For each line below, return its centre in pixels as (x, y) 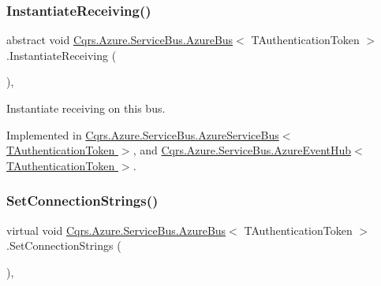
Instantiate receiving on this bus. (86, 108)
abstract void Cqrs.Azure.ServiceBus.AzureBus (120, 40)
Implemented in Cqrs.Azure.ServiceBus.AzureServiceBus (143, 134)
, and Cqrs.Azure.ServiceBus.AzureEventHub (242, 150)
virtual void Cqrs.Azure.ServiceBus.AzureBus (116, 230)
